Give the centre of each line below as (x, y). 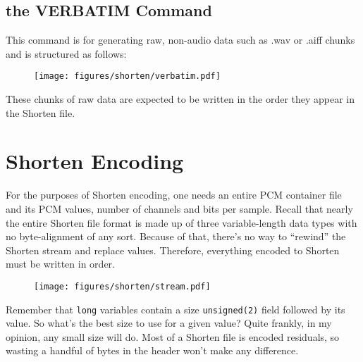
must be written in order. (60, 264)
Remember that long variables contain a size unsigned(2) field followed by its (176, 309)
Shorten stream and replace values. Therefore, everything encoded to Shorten (173, 250)
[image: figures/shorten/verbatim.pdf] (127, 76)
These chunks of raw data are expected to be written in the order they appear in (180, 99)
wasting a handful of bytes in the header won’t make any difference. (152, 350)
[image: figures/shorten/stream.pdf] (122, 286)
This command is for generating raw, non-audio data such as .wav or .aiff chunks (180, 40)
